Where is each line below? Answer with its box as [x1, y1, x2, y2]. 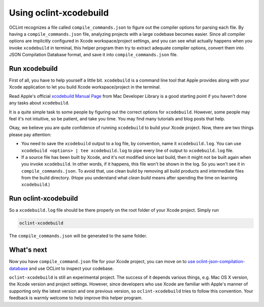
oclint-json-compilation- [196, 259, 245, 264]
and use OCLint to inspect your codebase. [29, 265, 114, 271]
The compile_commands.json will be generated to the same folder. [9, 233, 148, 239]
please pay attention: [9, 132, 51, 137]
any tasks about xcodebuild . [9, 100, 69, 106]
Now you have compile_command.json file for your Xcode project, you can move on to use [9, 259, 196, 264]
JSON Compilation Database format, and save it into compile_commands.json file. [9, 52, 178, 58]
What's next [9, 246, 47, 254]
